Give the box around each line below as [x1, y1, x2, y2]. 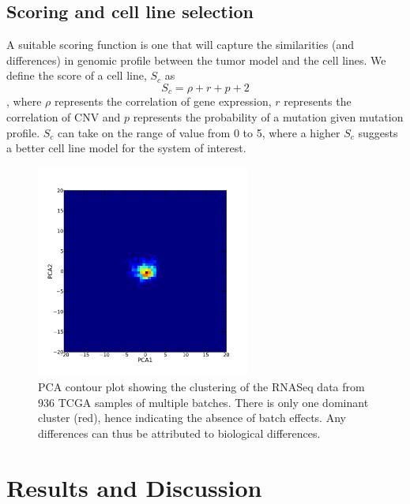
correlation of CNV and [6, 109, 121, 125]
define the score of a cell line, [6, 67, 147, 84]
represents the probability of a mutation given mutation [133, 109, 404, 125]
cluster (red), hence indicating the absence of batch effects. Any [38, 409, 346, 426]
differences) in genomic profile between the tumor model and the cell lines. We [6, 51, 386, 68]
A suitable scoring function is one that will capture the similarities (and [6, 36, 354, 53]
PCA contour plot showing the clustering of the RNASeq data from [38, 378, 365, 394]
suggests [358, 124, 398, 140]
